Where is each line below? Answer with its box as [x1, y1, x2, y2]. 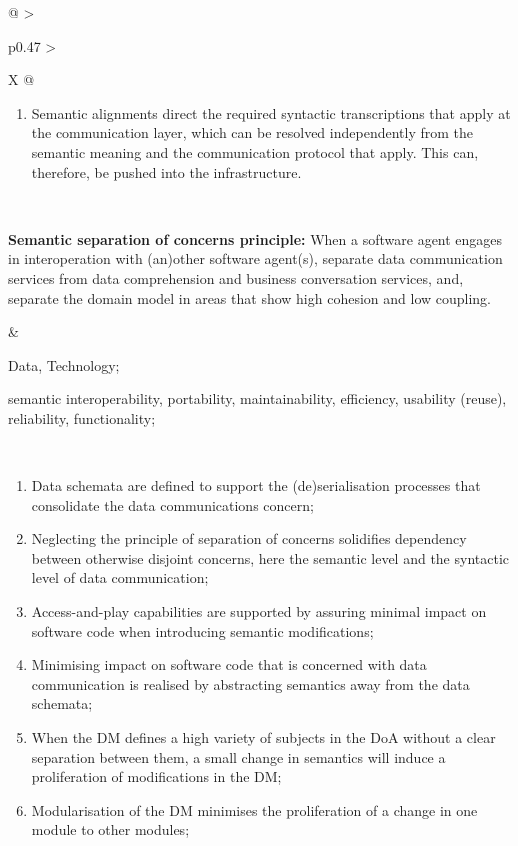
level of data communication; [31, 567, 209, 588]
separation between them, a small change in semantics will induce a [31, 746, 446, 767]
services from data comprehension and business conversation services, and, [8, 267, 464, 288]
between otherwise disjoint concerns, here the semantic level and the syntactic [31, 547, 510, 568]
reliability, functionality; [8, 407, 156, 428]
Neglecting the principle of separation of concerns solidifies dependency [31, 528, 467, 549]
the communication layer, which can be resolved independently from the [31, 122, 473, 143]
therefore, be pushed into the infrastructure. [31, 161, 302, 182]
